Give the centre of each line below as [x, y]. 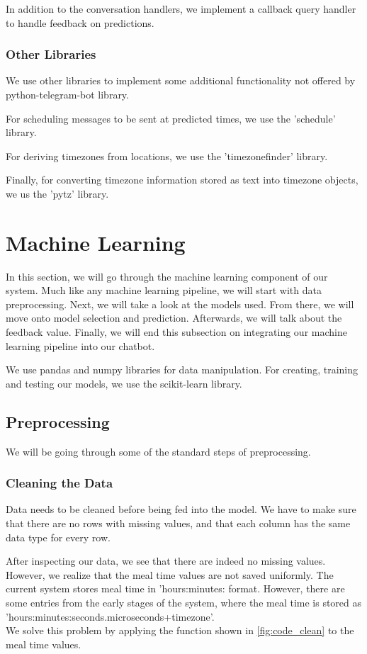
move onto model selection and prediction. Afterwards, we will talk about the [174, 318]
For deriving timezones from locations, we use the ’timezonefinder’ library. [167, 156]
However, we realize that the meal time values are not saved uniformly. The [170, 574]
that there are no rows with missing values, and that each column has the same [178, 523]
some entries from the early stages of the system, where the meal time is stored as [184, 603]
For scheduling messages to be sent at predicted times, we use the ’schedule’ [171, 118]
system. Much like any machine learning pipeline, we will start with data [164, 290]
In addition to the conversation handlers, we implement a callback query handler [181, 9]
